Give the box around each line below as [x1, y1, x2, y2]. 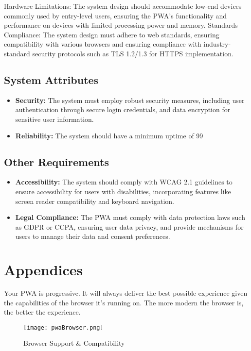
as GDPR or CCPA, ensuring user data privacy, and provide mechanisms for [15, 221, 244, 232]
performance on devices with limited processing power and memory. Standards [4, 20, 238, 30]
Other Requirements [4, 154, 109, 169]
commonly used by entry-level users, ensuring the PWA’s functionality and [4, 10, 227, 20]
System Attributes [4, 72, 99, 87]
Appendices [4, 260, 83, 280]
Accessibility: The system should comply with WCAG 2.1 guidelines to [15, 177, 233, 187]
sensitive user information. [15, 114, 94, 124]
